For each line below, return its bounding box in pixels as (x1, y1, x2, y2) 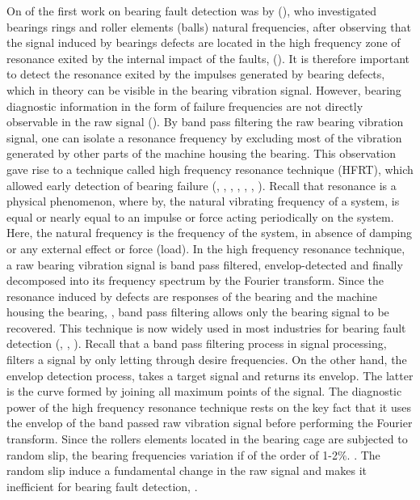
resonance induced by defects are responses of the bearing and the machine (6, 287, 378, 304)
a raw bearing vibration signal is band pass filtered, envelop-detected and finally (6, 256, 403, 273)
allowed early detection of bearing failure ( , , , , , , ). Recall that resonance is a (6, 176, 397, 193)
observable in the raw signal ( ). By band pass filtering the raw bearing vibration (6, 113, 404, 130)
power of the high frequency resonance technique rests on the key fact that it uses (6, 398, 412, 415)
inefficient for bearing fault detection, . (6, 477, 198, 494)
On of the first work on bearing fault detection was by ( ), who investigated (6, 2, 377, 19)
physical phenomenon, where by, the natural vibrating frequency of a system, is (6, 193, 400, 210)
